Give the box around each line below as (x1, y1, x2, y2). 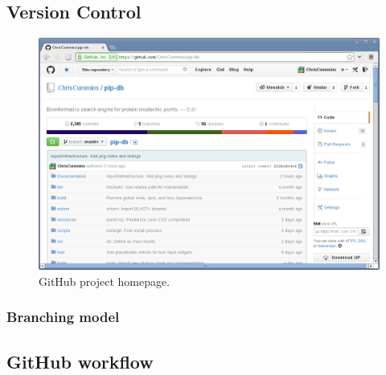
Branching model (6, 307, 120, 327)
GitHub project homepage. (39, 272, 170, 289)
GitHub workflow (6, 349, 154, 373)
